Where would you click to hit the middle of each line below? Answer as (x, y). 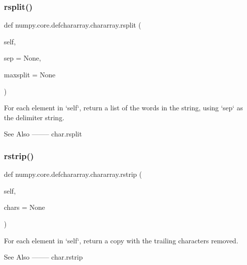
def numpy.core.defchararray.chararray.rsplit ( (73, 25)
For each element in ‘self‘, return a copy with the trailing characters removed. (121, 240)
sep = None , (23, 58)
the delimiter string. (34, 117)
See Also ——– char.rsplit (43, 134)
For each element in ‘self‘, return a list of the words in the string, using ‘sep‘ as (123, 108)
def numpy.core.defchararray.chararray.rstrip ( (73, 174)
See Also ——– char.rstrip (43, 257)
